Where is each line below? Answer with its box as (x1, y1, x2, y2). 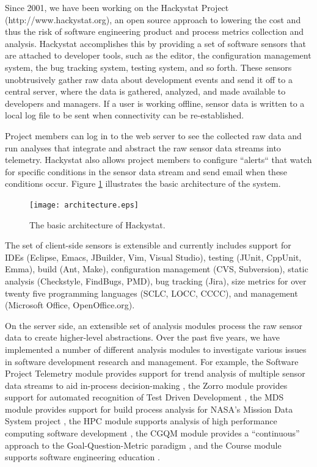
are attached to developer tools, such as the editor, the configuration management (5, 49, 312, 62)
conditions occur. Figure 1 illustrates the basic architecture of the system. (5, 177, 281, 190)
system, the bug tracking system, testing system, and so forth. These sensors (5, 60, 292, 73)
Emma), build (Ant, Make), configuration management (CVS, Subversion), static (5, 262, 308, 275)
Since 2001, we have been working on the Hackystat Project (5, 1, 229, 13)
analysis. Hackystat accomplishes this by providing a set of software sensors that (5, 37, 306, 49)
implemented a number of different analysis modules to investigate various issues (5, 342, 307, 355)
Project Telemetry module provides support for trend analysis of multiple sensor (5, 367, 305, 380)
